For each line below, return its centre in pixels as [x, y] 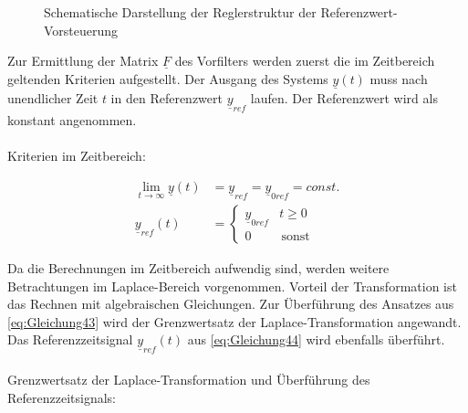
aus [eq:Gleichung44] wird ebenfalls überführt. [316, 339]
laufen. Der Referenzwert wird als [344, 98]
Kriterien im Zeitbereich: [77, 156]
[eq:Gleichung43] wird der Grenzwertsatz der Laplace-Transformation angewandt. [234, 321]
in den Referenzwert [166, 98]
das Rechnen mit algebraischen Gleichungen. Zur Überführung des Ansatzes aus [231, 304]
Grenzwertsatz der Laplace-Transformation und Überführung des [189, 380]
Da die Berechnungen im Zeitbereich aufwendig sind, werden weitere [198, 268]
